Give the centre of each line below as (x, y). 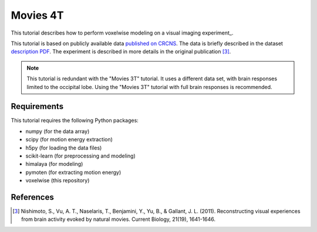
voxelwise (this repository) (58, 180)
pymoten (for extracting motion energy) (73, 172)
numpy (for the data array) (58, 131)
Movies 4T (37, 15)
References (32, 197)
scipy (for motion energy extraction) (69, 139)
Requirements (37, 106)
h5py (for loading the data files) (64, 148)
